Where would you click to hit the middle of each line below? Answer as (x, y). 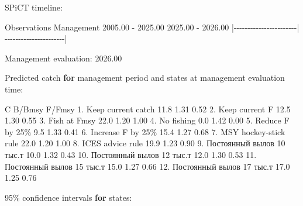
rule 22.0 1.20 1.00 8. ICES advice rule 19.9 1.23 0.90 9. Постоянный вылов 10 (145, 143)
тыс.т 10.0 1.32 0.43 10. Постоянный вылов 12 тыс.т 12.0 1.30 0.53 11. (131, 154)
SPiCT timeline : (34, 7)
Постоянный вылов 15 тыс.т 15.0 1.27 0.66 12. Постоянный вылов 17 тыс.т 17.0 (147, 166)
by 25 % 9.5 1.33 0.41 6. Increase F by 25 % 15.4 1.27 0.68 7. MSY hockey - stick (145, 131)
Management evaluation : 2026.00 (63, 58)
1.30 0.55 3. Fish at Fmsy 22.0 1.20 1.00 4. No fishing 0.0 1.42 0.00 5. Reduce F (147, 120)
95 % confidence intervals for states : (68, 197)
